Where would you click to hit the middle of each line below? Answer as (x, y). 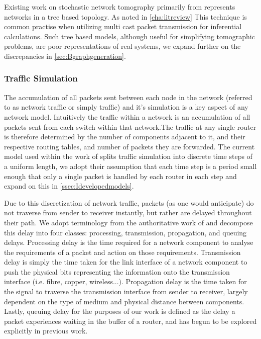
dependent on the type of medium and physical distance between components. (124, 301)
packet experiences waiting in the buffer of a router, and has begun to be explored (130, 321)
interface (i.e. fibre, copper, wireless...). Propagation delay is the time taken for (125, 281)
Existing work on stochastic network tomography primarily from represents (120, 7)
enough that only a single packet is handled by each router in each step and (120, 176)
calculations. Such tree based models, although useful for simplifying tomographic (129, 36)
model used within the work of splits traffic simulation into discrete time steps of (128, 156)
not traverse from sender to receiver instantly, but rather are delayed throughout (128, 213)
